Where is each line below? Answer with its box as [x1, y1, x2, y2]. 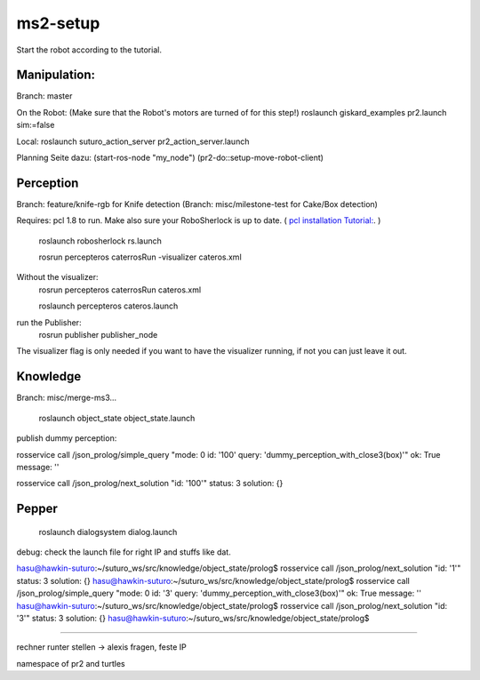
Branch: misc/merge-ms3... [16, 392, 117, 404]
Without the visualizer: [16, 272, 99, 283]
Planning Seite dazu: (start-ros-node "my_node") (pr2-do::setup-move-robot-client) [16, 152, 324, 164]
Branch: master [16, 91, 73, 101]
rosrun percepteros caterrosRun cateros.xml [38, 284, 202, 295]
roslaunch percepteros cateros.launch [38, 300, 179, 311]
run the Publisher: [16, 316, 82, 328]
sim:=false [16, 120, 55, 131]
